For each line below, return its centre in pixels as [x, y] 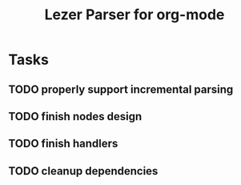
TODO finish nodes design [75, 117]
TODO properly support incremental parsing [121, 89]
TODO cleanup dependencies [83, 171]
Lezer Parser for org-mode [135, 15]
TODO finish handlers [63, 144]
